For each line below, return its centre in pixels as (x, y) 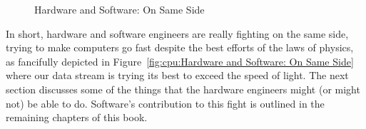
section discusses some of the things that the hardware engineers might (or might (183, 89)
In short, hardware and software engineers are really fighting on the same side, (177, 33)
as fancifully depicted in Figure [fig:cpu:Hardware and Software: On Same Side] (180, 61)
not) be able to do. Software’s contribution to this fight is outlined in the (165, 103)
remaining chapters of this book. (77, 117)
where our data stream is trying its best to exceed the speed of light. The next (177, 75)
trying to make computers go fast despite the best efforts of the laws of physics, (180, 47)
